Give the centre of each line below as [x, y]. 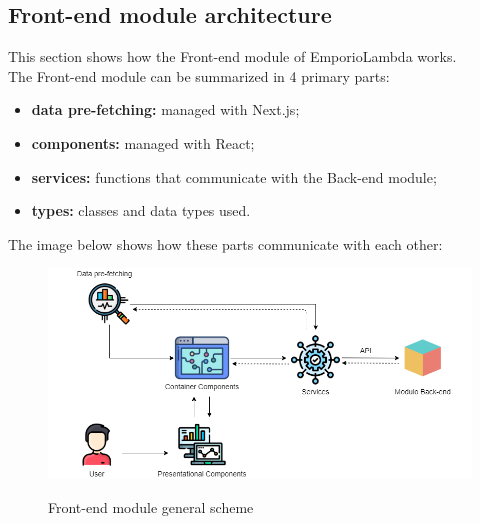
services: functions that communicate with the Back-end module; [234, 176]
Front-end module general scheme [151, 506]
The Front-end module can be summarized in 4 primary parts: [199, 75]
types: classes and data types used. [141, 210]
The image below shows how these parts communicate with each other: [225, 243]
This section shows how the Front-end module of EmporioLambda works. [232, 56]
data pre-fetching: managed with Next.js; [165, 109]
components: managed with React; [143, 142]
